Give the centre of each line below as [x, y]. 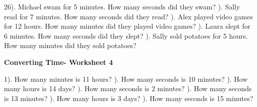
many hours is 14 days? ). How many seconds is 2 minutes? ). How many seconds [128, 88]
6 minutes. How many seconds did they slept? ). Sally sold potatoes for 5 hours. [126, 35]
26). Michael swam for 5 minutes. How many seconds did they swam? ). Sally [122, 6]
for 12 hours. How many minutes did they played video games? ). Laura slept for [127, 26]
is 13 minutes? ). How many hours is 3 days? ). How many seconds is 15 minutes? [129, 98]
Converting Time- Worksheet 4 [59, 62]
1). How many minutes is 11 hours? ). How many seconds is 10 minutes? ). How [126, 79]
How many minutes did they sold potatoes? [70, 45]
